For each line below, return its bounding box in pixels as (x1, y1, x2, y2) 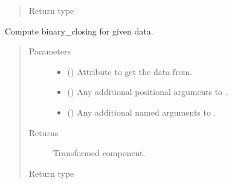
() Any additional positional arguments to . (67, 85, 228, 98)
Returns (28, 126, 59, 139)
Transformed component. (53, 146, 146, 159)
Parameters (28, 45, 71, 57)
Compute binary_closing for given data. (5, 24, 153, 37)
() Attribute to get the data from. (67, 65, 193, 77)
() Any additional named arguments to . (67, 105, 216, 118)
